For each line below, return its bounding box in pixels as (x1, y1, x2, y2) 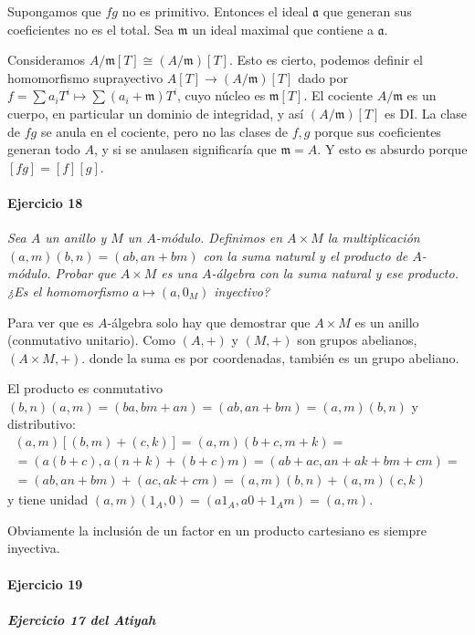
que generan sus (322, 2, 412, 20)
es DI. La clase (385, 103, 468, 122)
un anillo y (45, 228, 107, 247)
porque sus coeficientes (314, 121, 441, 141)
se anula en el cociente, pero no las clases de (40, 121, 289, 141)
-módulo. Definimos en (155, 228, 283, 247)
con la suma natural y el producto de (203, 245, 408, 265)
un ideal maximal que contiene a (192, 19, 374, 38)
